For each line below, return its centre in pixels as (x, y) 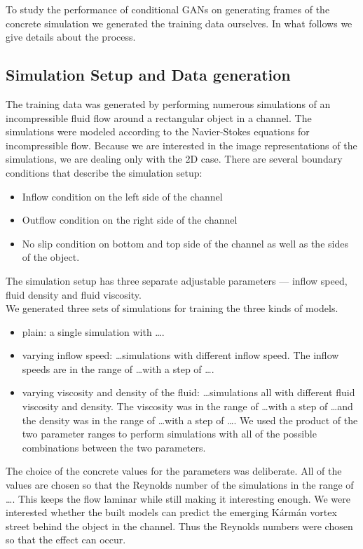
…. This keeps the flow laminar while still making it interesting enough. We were (178, 498)
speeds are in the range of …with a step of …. (118, 368)
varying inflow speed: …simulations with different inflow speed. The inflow (180, 355)
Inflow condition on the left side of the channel (122, 196)
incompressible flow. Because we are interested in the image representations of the (181, 145)
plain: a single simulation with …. (93, 331)
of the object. (51, 257)
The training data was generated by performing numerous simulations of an (168, 103)
